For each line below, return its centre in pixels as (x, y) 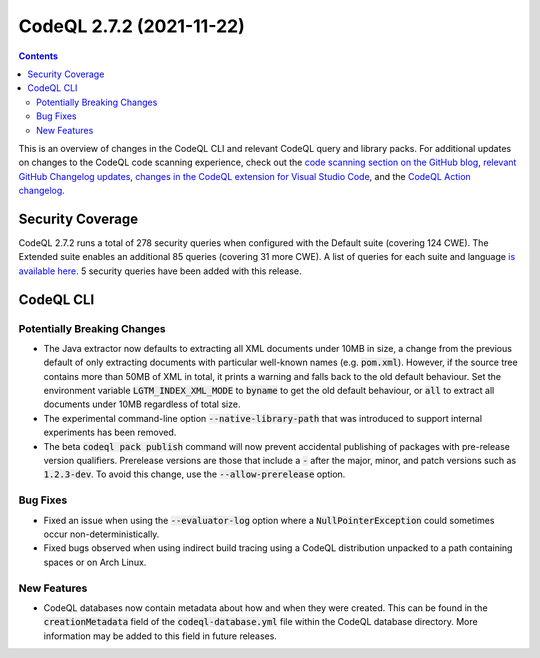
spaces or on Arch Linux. (95, 562)
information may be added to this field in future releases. (160, 636)
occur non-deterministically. (101, 534)
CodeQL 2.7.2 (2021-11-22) (131, 26)
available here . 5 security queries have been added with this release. (160, 271)
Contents (38, 56)
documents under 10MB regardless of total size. (142, 404)
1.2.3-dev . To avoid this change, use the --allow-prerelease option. (194, 474)
